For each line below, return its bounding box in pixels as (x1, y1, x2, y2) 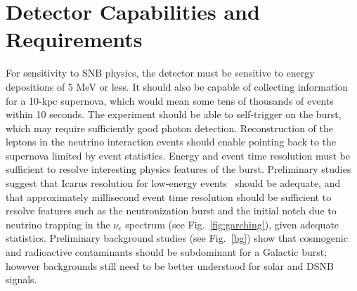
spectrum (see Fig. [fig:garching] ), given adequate (125, 216, 339, 231)
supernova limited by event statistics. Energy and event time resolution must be (6, 148, 350, 162)
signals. (6, 272, 37, 287)
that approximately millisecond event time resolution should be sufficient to (6, 189, 332, 204)
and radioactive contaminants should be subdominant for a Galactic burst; (6, 245, 327, 259)
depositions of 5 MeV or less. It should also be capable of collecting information (6, 79, 349, 93)
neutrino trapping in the (6, 216, 110, 231)
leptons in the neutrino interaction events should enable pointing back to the (6, 134, 337, 149)
